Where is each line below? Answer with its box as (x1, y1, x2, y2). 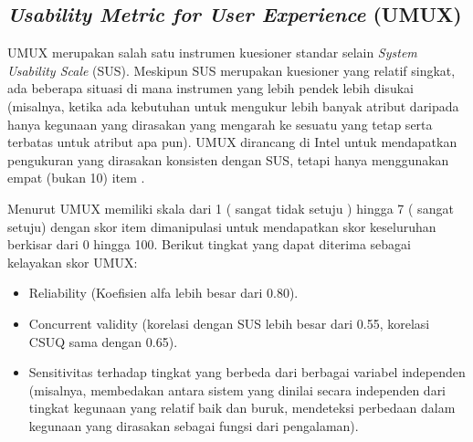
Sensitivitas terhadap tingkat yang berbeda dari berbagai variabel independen (28, 363, 466, 382)
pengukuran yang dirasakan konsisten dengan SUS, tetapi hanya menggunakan (7, 150, 449, 169)
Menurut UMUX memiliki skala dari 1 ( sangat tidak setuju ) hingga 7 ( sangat (7, 198, 454, 217)
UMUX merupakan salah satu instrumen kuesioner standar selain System (7, 43, 417, 62)
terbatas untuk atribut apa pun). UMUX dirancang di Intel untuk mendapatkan (7, 132, 457, 152)
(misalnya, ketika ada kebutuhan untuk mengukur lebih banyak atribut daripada (7, 96, 459, 115)
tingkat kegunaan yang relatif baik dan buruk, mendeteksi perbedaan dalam (28, 398, 456, 417)
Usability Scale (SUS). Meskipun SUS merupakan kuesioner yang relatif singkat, (7, 60, 456, 79)
